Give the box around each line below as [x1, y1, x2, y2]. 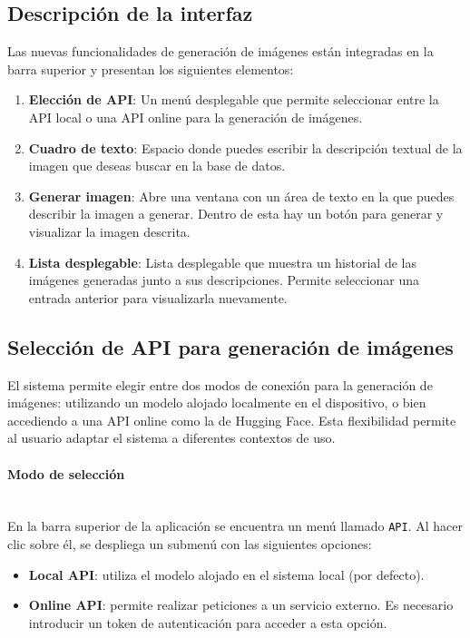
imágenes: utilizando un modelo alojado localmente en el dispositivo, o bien [7, 393, 426, 412]
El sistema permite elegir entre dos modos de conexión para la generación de [7, 375, 433, 394]
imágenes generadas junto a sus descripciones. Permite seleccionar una [28, 270, 419, 290]
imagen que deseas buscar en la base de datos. [28, 156, 286, 175]
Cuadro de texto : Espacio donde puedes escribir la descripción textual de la [28, 138, 463, 157]
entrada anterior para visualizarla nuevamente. [28, 288, 288, 307]
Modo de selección [7, 464, 125, 483]
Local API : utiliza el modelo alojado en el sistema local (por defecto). [28, 564, 425, 584]
